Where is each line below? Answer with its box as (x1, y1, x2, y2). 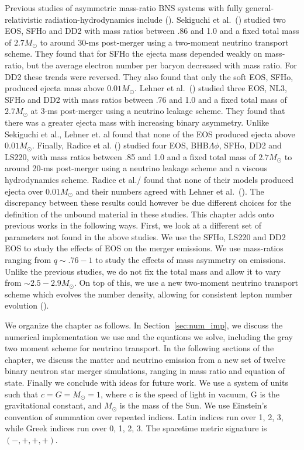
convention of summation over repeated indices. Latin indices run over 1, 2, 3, (5, 410, 284, 423)
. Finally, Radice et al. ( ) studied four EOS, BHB (32, 139, 209, 151)
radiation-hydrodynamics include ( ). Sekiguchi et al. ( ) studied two (44, 13, 286, 25)
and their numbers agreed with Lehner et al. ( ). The (75, 185, 264, 197)
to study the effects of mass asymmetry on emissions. (95, 254, 286, 266)
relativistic (5, 13, 43, 25)
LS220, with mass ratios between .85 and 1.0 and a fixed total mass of (5, 150, 256, 162)
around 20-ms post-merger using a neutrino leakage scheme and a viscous (5, 162, 268, 174)
